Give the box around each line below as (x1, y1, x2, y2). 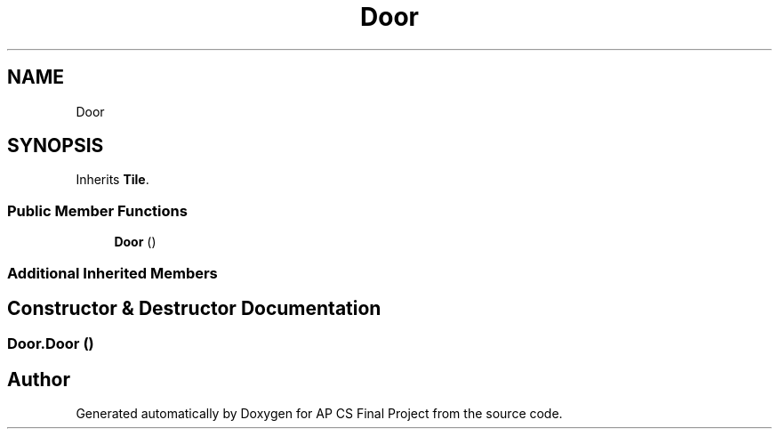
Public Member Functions (7, 201, 188, 220)
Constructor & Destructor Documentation (7, 296, 381, 319)
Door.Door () (7, 335, 94, 353)
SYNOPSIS (7, 134, 104, 157)
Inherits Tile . (76, 172, 149, 188)
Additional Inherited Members (7, 263, 218, 282)
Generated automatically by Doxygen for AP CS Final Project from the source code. (76, 406, 563, 422)
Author (7, 367, 70, 391)
